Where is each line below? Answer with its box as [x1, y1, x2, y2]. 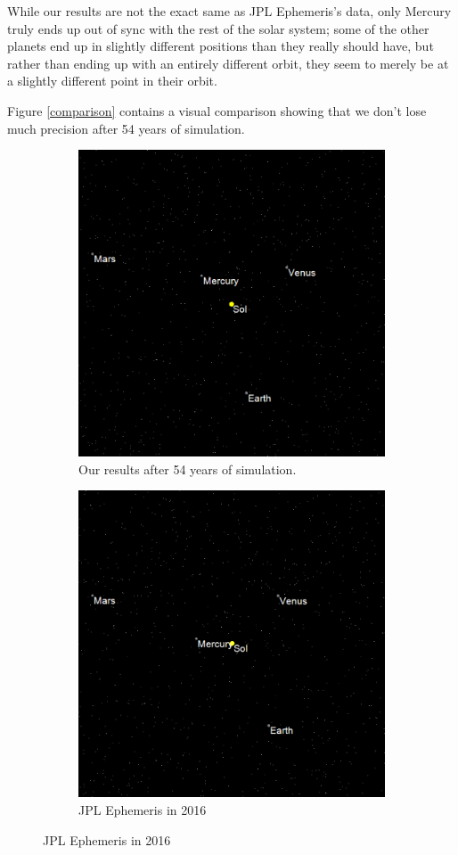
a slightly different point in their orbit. [7, 71, 217, 90]
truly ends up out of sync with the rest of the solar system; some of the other [7, 19, 429, 37]
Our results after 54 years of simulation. [78, 459, 297, 478]
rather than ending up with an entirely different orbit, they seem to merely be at [7, 53, 449, 72]
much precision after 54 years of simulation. [7, 119, 245, 137]
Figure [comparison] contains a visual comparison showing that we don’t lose [7, 101, 427, 119]
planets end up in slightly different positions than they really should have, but [7, 37, 434, 55]
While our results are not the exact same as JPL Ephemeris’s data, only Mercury [7, 2, 452, 20]
